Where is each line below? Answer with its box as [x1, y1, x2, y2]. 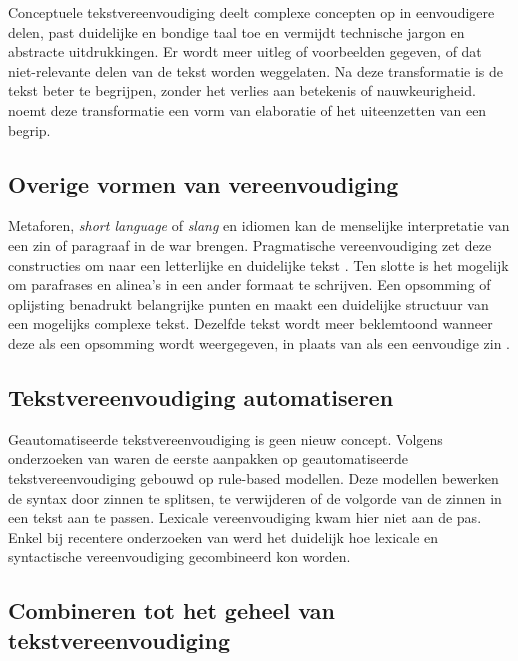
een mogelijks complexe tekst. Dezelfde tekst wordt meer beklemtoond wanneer [8, 313, 493, 334]
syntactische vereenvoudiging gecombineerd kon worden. [8, 546, 351, 567]
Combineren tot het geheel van [8, 595, 335, 626]
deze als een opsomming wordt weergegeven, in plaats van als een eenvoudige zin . [8, 332, 510, 353]
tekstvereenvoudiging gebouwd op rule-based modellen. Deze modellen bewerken [8, 467, 499, 488]
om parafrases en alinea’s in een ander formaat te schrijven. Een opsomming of [8, 274, 491, 295]
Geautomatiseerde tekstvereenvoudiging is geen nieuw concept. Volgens [8, 428, 443, 449]
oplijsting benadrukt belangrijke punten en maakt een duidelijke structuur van [8, 293, 489, 314]
